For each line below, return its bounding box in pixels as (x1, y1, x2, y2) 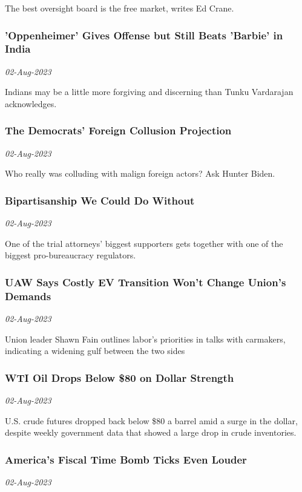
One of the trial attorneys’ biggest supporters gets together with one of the (5, 237, 283, 249)
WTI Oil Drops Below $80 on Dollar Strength (5, 370, 234, 385)
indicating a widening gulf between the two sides (5, 344, 185, 357)
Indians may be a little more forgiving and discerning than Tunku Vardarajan (5, 85, 294, 98)
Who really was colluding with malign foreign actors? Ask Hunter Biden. (5, 167, 275, 180)
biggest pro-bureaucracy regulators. (5, 249, 136, 261)
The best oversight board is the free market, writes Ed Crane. (5, 2, 234, 14)
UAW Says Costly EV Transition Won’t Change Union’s (5, 274, 286, 289)
